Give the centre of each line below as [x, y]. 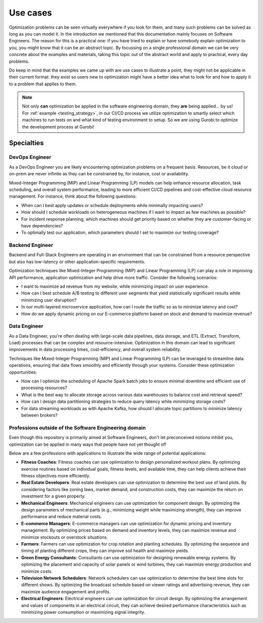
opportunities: [23, 372]
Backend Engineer [31, 245]
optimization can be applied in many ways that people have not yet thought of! [88, 444]
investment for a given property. [53, 496]
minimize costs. [37, 571]
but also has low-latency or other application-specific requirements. [77, 262]
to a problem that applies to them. [43, 84]
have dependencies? [42, 226]
